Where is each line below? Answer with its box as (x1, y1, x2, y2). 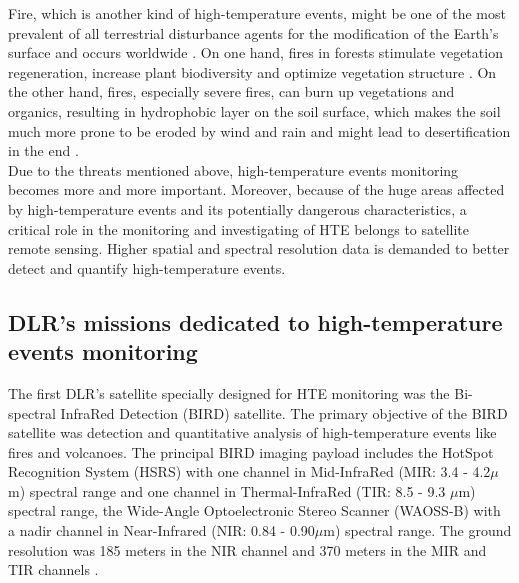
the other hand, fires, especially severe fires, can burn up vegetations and (8, 81, 455, 102)
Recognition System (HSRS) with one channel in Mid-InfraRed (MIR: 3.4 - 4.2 (8, 461, 491, 482)
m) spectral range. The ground (323, 520, 512, 541)
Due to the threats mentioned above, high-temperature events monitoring (8, 159, 459, 180)
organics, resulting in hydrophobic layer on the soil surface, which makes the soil (8, 100, 501, 121)
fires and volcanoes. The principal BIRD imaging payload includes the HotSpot (8, 441, 494, 462)
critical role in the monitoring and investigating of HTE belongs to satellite (8, 218, 470, 239)
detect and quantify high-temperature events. (8, 257, 286, 278)
